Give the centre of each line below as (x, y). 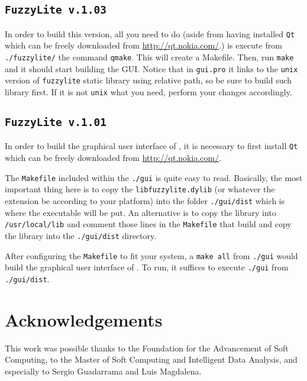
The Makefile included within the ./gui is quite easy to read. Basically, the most (154, 177)
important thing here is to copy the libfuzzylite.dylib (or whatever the (140, 189)
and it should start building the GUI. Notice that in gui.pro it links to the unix (151, 68)
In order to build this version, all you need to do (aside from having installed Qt (150, 33)
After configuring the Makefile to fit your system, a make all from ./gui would (151, 255)
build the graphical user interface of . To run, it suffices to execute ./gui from (147, 267)
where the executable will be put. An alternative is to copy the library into (140, 212)
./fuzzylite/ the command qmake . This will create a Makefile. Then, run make (149, 57)
